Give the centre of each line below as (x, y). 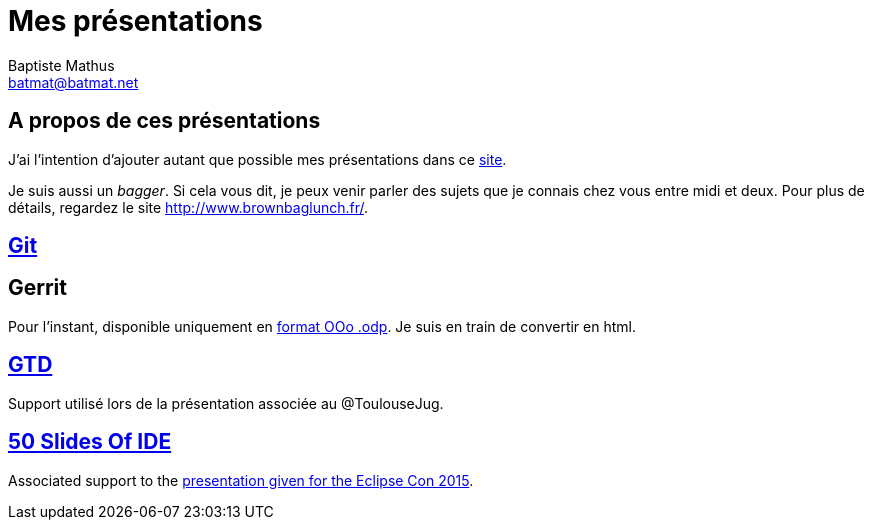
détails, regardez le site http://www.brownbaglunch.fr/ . (188, 207)
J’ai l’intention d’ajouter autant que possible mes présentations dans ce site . (257, 159)
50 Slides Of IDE (90, 442)
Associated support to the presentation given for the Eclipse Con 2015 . (241, 480)
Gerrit (38, 288)
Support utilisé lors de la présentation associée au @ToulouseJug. (226, 403)
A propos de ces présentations (164, 121)
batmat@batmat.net (73, 82)
